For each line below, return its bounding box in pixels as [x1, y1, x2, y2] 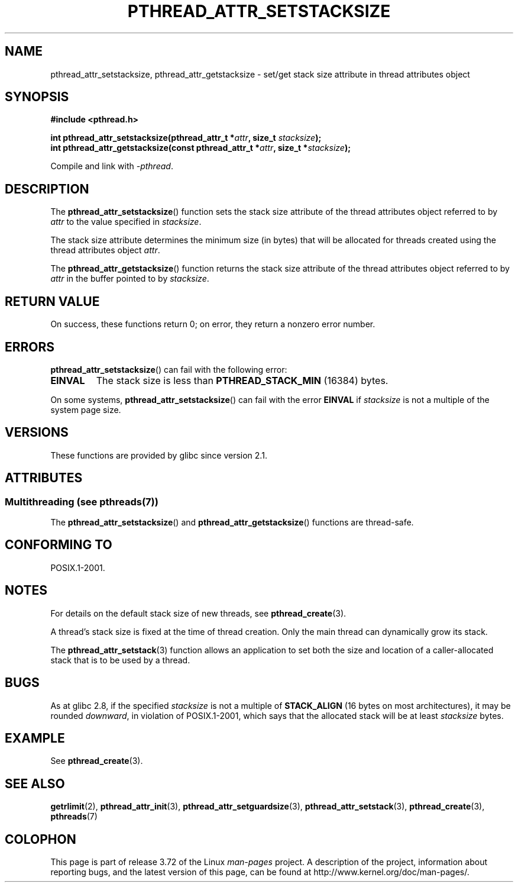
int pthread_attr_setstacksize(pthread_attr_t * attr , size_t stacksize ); [50, 133, 322, 143]
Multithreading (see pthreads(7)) [5, 495, 158, 508]
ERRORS [5, 339, 55, 354]
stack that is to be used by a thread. [50, 654, 190, 665]
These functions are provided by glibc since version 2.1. [50, 450, 267, 460]
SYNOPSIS [5, 89, 69, 105]
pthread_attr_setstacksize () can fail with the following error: [50, 364, 287, 375]
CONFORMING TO [5, 537, 112, 553]
